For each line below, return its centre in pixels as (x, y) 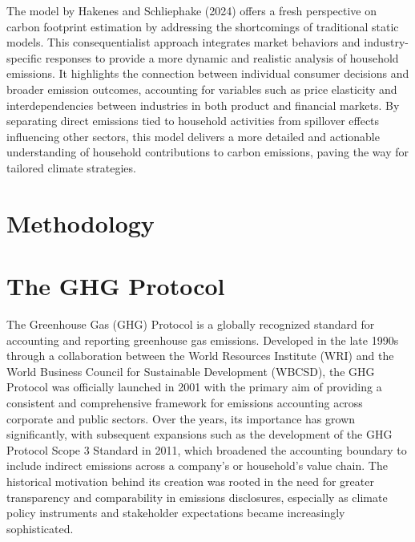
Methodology (81, 222)
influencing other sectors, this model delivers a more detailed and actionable (193, 136)
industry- (387, 42)
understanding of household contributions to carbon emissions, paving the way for (207, 152)
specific (24, 57)
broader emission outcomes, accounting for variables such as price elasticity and (202, 89)
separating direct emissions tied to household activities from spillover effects (193, 121)
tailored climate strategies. (71, 167)
